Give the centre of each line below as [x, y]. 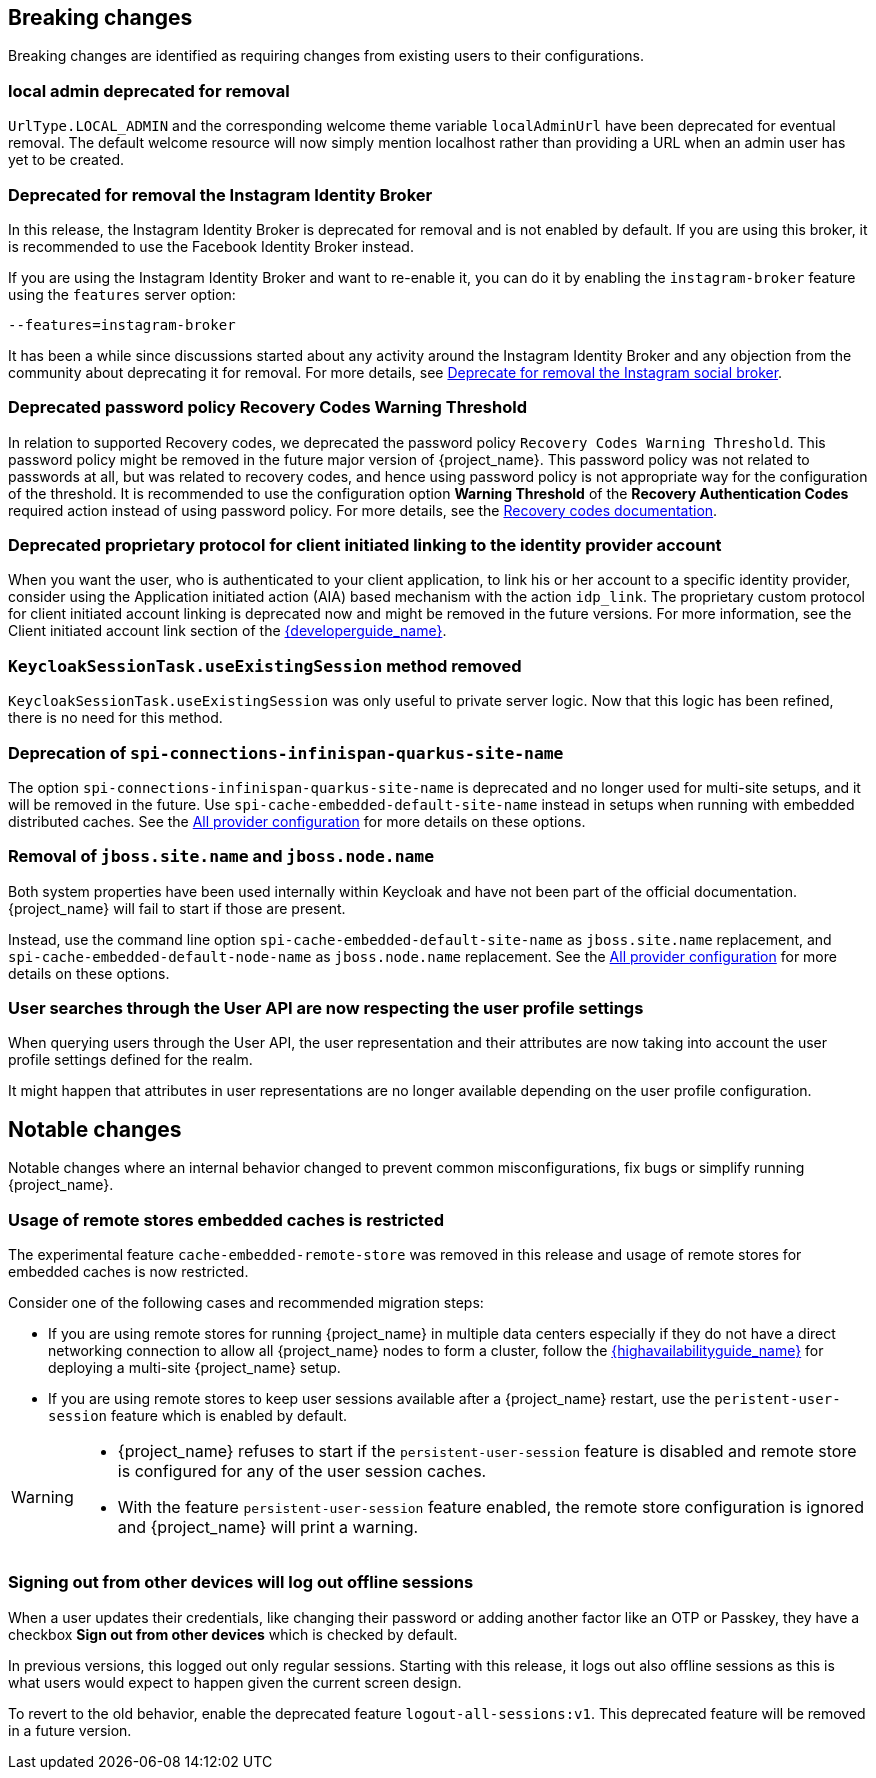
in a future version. [70, 1730]
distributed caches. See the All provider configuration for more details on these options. [297, 821]
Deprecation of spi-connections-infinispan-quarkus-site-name [286, 752]
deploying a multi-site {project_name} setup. [194, 1368]
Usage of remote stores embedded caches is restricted [226, 1219]
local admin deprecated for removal [149, 90]
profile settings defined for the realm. [130, 1060]
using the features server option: [122, 294]
